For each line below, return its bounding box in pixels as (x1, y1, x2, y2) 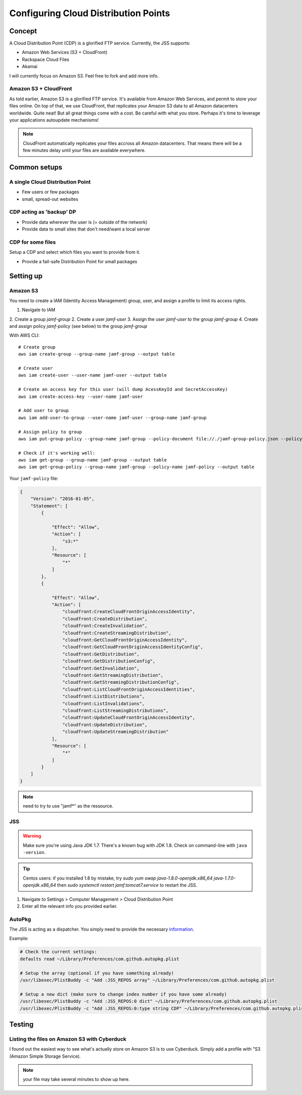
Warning (23, 833, 41, 839)
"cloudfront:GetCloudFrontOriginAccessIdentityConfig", (62, 644, 203, 650)
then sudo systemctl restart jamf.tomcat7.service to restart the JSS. (57, 882, 197, 888)
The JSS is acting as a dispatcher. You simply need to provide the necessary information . (9, 926, 194, 933)
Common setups (9, 163, 62, 171)
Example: (9, 936, 29, 942)
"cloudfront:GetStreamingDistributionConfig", (62, 679, 180, 685)
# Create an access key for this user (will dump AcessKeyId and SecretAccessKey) (18, 386, 228, 392)
